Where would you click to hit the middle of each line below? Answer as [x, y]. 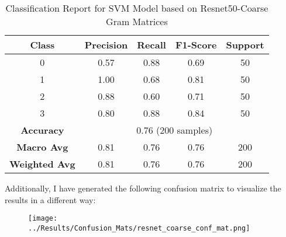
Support [245, 45]
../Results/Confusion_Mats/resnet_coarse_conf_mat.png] [139, 228]
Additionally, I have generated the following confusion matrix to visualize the [143, 188]
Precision [106, 45]
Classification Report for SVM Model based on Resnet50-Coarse [137, 8]
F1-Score [196, 45]
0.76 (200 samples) [175, 130]
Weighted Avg [42, 164]
